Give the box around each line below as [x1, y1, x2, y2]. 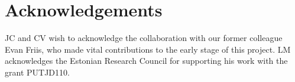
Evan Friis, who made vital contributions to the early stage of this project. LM [5, 43, 291, 55]
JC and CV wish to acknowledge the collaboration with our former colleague [5, 32, 283, 44]
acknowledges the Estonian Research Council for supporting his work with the [5, 54, 288, 67]
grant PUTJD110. [5, 66, 70, 78]
